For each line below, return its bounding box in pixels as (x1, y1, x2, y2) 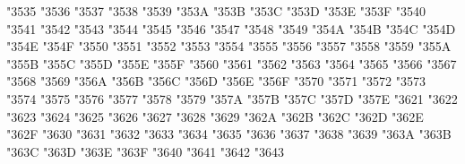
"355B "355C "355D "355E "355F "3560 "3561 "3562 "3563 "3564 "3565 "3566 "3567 (6, 54, 457, 73)
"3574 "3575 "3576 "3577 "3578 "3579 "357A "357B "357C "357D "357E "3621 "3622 (6, 89, 458, 108)
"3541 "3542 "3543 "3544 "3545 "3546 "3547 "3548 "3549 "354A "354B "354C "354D (6, 19, 456, 38)
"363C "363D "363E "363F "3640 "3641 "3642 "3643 (6, 142, 285, 160)
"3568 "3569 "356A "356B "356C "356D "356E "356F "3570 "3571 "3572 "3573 (6, 72, 426, 91)
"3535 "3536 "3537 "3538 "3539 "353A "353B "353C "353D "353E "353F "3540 (6, 2, 426, 20)
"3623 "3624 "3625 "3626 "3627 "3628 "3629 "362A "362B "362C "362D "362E (6, 107, 424, 125)
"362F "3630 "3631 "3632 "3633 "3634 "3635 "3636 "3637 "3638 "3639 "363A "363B (6, 125, 452, 143)
